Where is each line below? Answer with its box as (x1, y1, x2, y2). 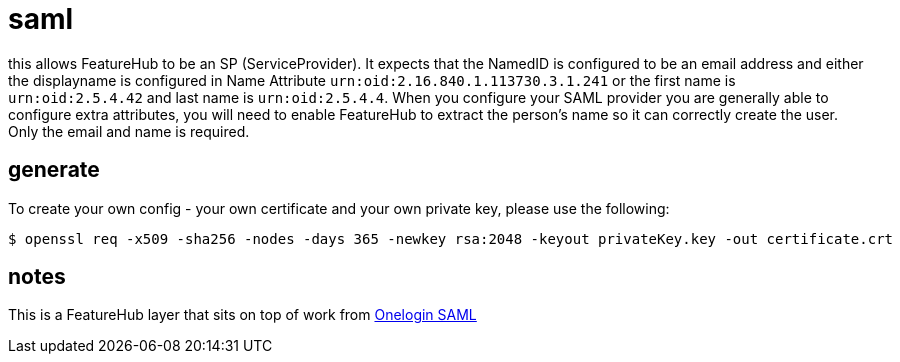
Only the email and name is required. (8, 122, 250, 140)
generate (8, 157, 100, 183)
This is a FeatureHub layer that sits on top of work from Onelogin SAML (8, 306, 477, 324)
